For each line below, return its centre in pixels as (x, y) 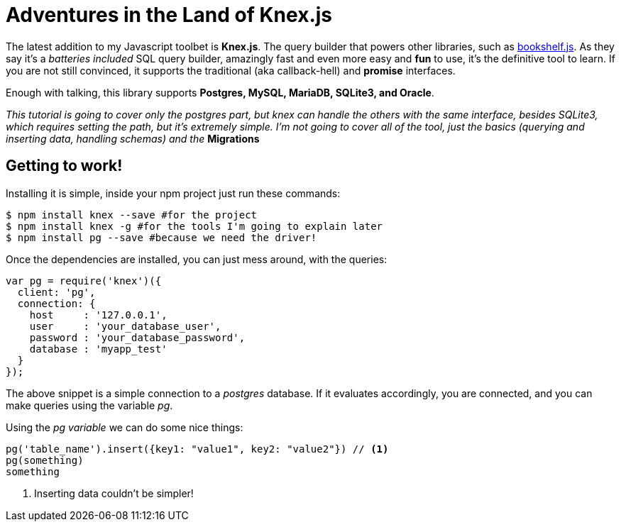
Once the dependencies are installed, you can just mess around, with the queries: (197, 259)
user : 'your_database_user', (125, 326)
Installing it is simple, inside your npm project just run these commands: (173, 193)
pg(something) (45, 460)
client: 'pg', (56, 292)
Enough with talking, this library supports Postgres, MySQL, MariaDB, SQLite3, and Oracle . (220, 92)
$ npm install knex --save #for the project (132, 215)
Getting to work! (64, 166)
